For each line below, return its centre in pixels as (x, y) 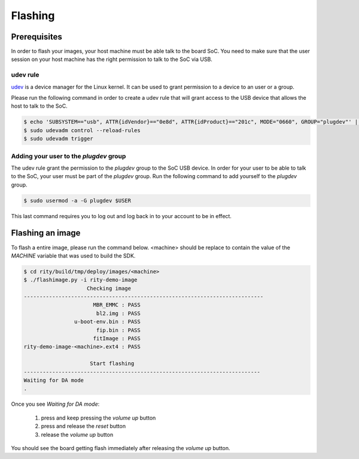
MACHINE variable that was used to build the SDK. (73, 255)
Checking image (109, 288)
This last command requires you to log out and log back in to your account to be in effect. (121, 216)
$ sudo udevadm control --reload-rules (82, 130)
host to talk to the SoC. (39, 106)
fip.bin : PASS (118, 330)
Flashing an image (46, 233)
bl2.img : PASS (118, 313)
